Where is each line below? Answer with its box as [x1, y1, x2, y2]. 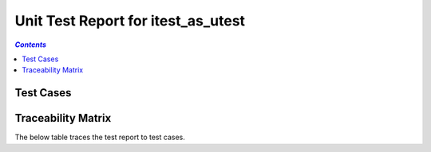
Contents [14, 40, 47, 49]
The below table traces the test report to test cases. [14, 132, 185, 142]
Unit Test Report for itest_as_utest [14, 12, 246, 29]
